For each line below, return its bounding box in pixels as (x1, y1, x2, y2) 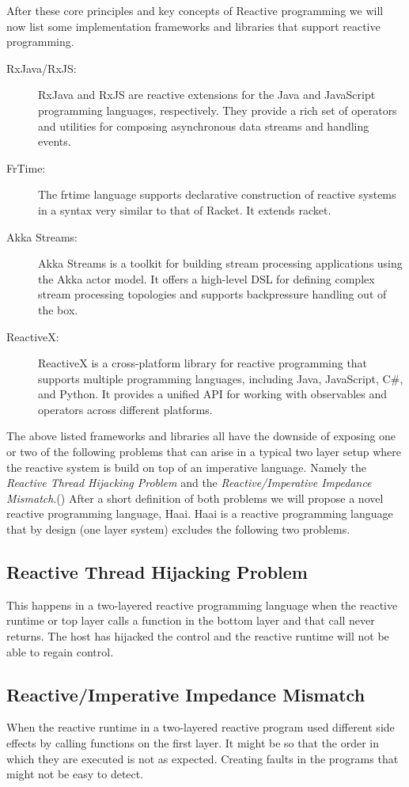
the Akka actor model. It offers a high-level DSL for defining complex (38, 270, 375, 287)
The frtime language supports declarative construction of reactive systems (38, 186, 396, 203)
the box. (38, 301, 78, 317)
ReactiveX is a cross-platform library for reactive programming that (38, 355, 368, 371)
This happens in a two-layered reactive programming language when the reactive (6, 596, 398, 613)
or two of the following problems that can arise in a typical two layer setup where (6, 443, 401, 460)
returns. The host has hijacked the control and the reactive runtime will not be (6, 628, 389, 644)
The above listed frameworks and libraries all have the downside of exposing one (6, 428, 396, 444)
